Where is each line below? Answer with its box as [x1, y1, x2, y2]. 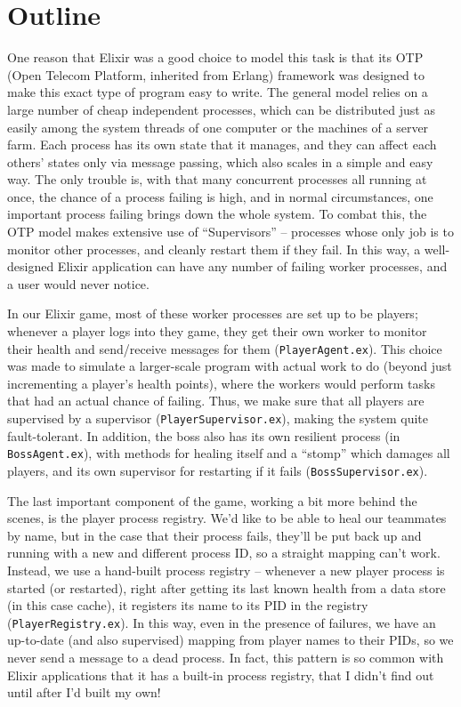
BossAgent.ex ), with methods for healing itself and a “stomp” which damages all [7, 444, 450, 462]
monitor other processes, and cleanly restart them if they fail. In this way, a [7, 239, 421, 258]
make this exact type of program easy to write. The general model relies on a [7, 83, 428, 101]
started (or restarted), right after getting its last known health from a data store [7, 578, 446, 597]
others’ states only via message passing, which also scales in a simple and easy [7, 152, 433, 171]
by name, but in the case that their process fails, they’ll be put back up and [7, 526, 422, 544]
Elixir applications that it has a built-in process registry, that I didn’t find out [7, 665, 434, 684]
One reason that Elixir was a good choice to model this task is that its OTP [7, 48, 424, 67]
